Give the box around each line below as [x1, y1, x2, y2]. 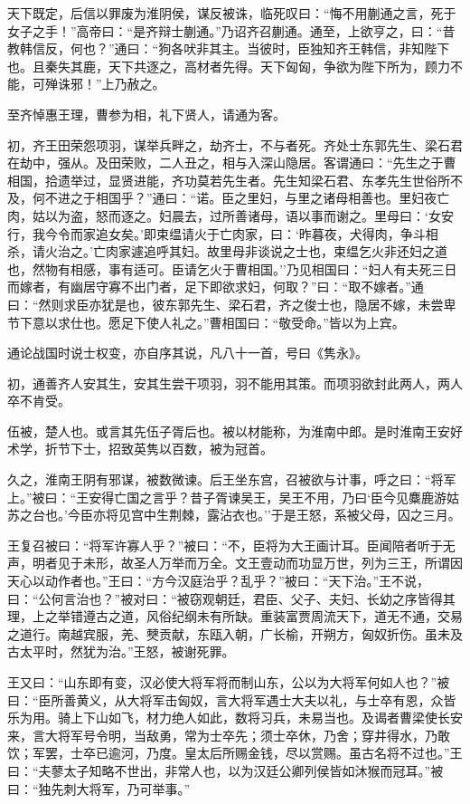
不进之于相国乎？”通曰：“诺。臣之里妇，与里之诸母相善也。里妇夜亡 [44, 188, 450, 207]
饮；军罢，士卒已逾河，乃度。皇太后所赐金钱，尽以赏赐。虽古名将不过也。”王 [7, 743, 463, 762]
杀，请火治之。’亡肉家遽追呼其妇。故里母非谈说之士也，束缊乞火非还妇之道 [7, 242, 447, 261]
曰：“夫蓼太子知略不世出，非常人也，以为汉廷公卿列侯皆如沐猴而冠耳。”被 [7, 761, 444, 780]
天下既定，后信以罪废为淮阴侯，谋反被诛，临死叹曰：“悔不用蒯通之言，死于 [7, 4, 456, 22]
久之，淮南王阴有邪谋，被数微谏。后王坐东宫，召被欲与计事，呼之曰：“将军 [7, 470, 456, 489]
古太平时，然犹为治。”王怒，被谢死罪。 [7, 642, 235, 661]
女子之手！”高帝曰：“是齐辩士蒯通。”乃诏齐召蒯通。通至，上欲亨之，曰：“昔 [7, 21, 456, 40]
